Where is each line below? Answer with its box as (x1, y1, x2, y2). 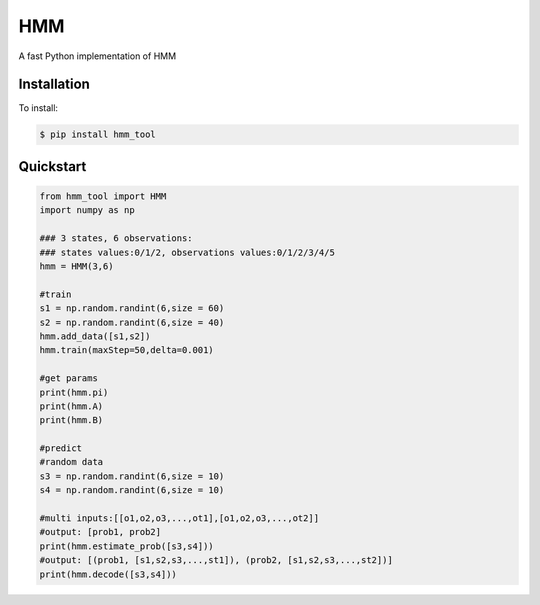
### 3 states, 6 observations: (39, 233, 194, 244)
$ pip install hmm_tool (39, 129, 157, 140)
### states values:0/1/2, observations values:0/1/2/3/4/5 (39, 246, 335, 258)
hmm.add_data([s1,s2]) (39, 330, 151, 342)
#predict (39, 443, 83, 454)
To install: (18, 102, 59, 114)
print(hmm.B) (39, 415, 104, 426)
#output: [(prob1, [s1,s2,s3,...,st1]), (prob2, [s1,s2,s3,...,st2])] (39, 555, 394, 566)
